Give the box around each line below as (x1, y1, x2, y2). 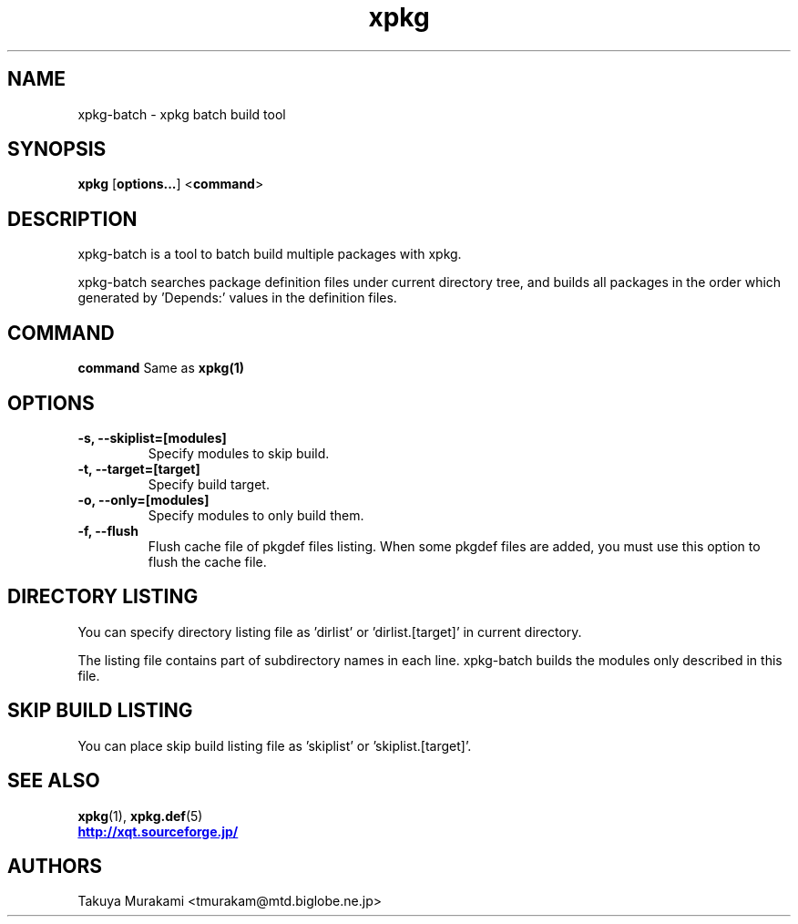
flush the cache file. (148, 553, 267, 570)
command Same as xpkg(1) (77, 360, 244, 376)
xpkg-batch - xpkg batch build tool (77, 106, 286, 122)
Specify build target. (148, 476, 270, 492)
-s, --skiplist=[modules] (77, 429, 227, 446)
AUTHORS (7, 854, 103, 878)
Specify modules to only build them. (148, 507, 364, 523)
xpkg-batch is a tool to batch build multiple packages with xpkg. (77, 246, 462, 262)
